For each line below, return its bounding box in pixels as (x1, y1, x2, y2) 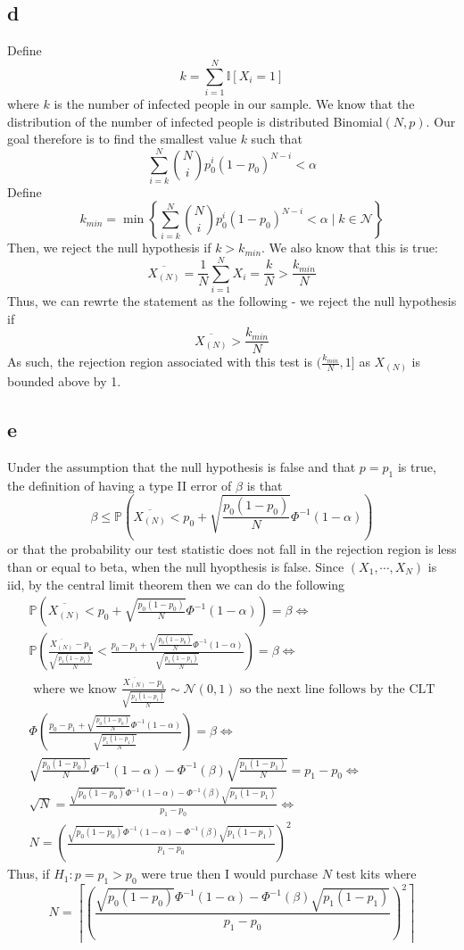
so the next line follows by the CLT (240, 682, 435, 696)
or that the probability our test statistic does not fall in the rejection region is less (7, 540, 457, 558)
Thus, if (7, 864, 50, 883)
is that (246, 475, 283, 494)
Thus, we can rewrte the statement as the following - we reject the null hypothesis (7, 292, 457, 310)
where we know (33, 682, 117, 696)
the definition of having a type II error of (7, 475, 232, 494)
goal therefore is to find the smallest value (7, 129, 236, 148)
